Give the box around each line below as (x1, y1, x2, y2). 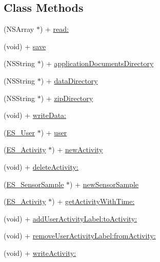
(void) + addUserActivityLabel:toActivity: (4, 213, 137, 224)
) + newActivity (52, 144, 103, 155)
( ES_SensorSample (4, 178, 64, 189)
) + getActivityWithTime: (52, 196, 135, 207)
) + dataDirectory (41, 75, 98, 86)
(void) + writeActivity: (4, 247, 76, 258)
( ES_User (4, 127, 35, 137)
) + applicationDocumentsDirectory (41, 58, 154, 69)
